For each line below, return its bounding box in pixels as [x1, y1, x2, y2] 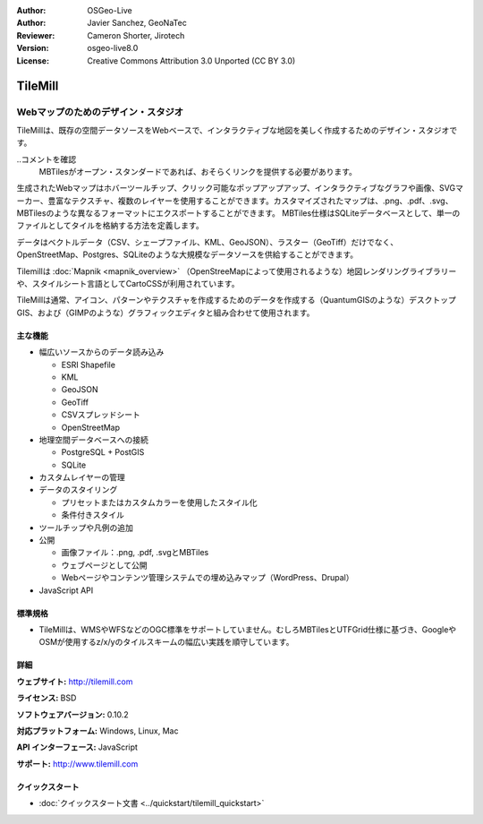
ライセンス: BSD [16, 692, 77, 703]
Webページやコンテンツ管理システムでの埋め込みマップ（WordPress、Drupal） [61, 572, 354, 583]
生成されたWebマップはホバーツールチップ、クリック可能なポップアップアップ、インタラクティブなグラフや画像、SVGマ [16, 183, 464, 193]
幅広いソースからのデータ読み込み [38, 347, 165, 357]
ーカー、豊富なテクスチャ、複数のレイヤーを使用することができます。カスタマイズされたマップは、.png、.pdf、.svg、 [16, 195, 453, 206]
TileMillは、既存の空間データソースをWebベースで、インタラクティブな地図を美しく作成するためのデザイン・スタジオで [16, 124, 458, 135]
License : [16, 55, 49, 66]
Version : [16, 43, 49, 54]
